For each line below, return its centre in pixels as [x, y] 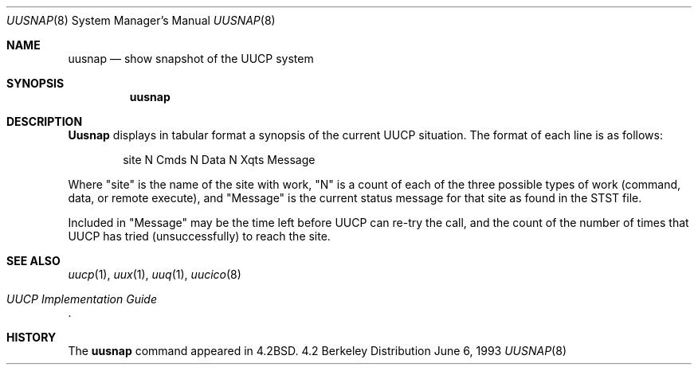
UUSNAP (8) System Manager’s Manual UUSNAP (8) [141, 20]
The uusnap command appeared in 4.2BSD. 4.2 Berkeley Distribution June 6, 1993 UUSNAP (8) [317, 351]
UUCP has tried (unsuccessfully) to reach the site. [199, 236]
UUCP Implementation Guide [82, 299]
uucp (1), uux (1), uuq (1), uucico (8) [155, 274]
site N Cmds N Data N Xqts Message [219, 160]
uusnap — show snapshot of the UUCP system [191, 59]
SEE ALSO [33, 261]
